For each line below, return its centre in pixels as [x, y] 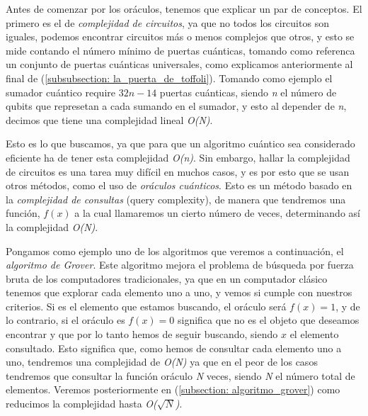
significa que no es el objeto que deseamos [268, 320]
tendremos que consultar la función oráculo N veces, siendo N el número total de [180, 375]
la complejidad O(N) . [52, 226]
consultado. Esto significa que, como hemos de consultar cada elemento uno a [174, 348]
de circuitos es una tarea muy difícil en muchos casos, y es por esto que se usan [178, 171]
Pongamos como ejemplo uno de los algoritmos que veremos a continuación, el [175, 251]
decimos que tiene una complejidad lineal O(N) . [109, 119]
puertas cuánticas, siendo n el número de [248, 92]
